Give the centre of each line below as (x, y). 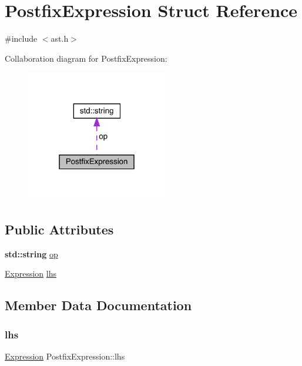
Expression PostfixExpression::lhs (65, 356)
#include (21, 38)
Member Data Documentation (98, 305)
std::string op (31, 253)
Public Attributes (59, 229)
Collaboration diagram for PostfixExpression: (86, 58)
